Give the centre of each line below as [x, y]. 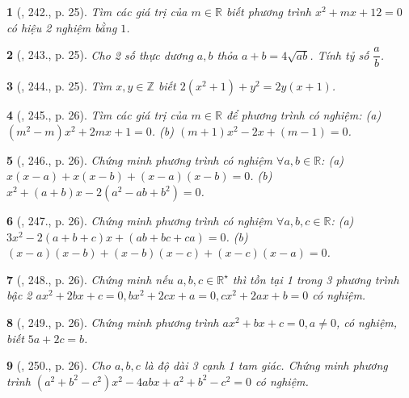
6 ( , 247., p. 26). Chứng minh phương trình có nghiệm [140, 221]
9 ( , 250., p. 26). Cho [59, 365]
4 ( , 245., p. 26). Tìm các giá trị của [97, 115]
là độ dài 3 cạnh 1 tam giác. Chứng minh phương [266, 365]
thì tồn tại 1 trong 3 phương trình [316, 279]
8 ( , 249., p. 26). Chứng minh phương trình [113, 322]
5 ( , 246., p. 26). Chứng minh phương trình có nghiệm [140, 159]
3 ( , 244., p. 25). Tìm [59, 86]
